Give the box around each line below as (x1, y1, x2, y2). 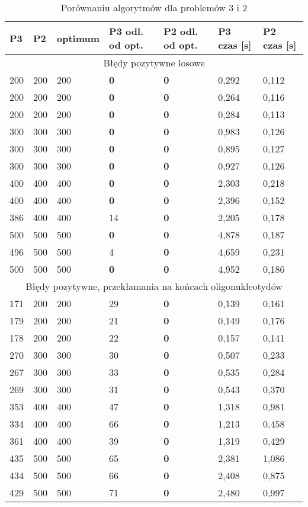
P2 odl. (163, 24, 198, 38)
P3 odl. (109, 24, 144, 38)
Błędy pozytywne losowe (103, 56, 205, 69)
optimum (57, 31, 100, 45)
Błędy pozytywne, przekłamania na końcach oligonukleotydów (25, 279, 283, 293)
